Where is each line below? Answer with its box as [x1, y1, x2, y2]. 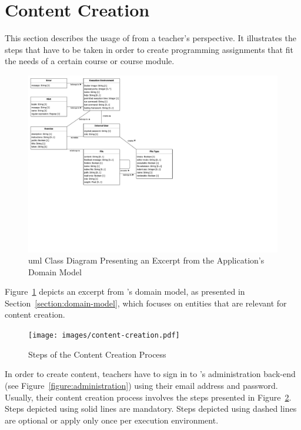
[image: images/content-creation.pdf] [28, 331, 180, 340]
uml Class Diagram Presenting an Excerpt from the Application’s [28, 254, 265, 266]
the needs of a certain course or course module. [5, 55, 175, 67]
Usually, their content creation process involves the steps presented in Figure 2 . [5, 391, 292, 403]
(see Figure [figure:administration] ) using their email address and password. [5, 379, 278, 391]
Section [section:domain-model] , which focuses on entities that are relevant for [5, 296, 287, 309]
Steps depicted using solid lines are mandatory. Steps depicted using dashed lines [5, 402, 297, 415]
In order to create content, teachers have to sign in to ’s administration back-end [5, 368, 296, 380]
